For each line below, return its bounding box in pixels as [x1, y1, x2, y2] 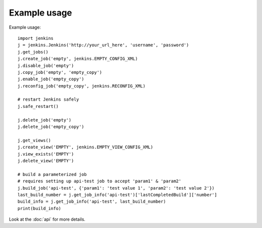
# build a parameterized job [17, 172, 87, 177]
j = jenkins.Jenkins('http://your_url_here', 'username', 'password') [17, 42, 189, 48]
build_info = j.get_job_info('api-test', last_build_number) [17, 199, 166, 204]
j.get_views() [17, 138, 51, 143]
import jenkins [17, 35, 54, 41]
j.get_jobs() [17, 49, 49, 54]
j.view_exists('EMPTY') [17, 151, 74, 157]
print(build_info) [17, 206, 62, 211]
